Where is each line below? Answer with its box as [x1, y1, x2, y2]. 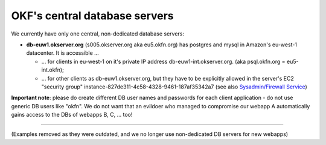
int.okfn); [41, 66, 65, 73]
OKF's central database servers [11, 9, 174, 22]
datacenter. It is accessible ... [26, 49, 99, 57]
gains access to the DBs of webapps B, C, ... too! [11, 111, 133, 119]
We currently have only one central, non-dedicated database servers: [11, 30, 184, 37]
